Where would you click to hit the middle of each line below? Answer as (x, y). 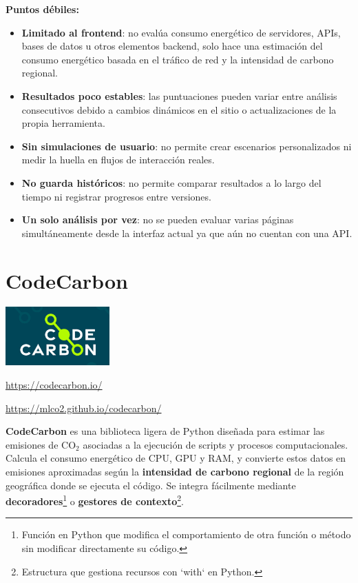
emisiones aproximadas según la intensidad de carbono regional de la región (175, 472)
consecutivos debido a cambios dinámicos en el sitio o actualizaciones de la (179, 109)
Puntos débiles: (42, 9)
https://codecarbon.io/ (54, 385)
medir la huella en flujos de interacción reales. (118, 160)
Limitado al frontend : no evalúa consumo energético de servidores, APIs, (181, 32)
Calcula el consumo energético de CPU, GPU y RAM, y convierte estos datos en (176, 458)
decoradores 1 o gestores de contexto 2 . (95, 500)
